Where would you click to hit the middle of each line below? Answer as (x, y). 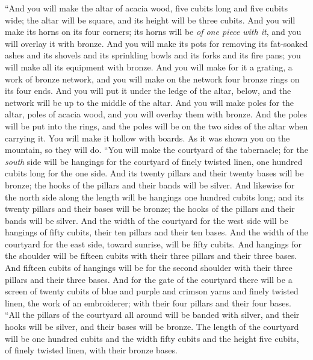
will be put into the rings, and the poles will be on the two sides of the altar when (156, 126)
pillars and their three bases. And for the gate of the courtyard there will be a (149, 279)
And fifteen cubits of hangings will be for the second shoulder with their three (149, 268)
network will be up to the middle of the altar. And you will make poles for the (150, 102)
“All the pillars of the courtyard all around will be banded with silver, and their (152, 315)
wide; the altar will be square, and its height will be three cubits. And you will (150, 20)
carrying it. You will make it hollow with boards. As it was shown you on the (147, 138)
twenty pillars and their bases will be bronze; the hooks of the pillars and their (150, 209)
